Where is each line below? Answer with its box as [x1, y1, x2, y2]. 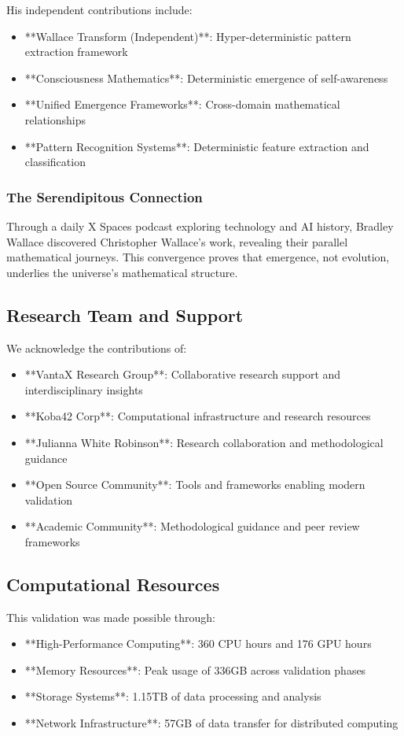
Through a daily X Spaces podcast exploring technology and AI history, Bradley [6, 217, 394, 234]
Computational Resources [6, 571, 220, 596]
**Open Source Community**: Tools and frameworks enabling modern [24, 476, 365, 493]
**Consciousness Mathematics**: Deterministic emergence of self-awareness [24, 69, 388, 86]
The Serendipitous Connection [6, 187, 203, 206]
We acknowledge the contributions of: [6, 339, 187, 356]
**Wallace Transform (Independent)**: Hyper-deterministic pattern [24, 28, 351, 44]
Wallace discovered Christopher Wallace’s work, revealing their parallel [6, 233, 348, 250]
